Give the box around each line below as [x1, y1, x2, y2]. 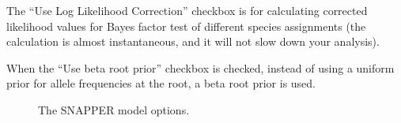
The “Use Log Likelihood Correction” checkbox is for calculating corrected [6, 2, 368, 18]
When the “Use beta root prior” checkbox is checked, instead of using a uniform [6, 59, 395, 76]
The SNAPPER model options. [38, 101, 190, 117]
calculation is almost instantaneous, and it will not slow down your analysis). [6, 33, 380, 50]
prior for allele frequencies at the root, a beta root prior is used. [6, 75, 316, 91]
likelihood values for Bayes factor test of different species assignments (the [6, 17, 366, 34]
